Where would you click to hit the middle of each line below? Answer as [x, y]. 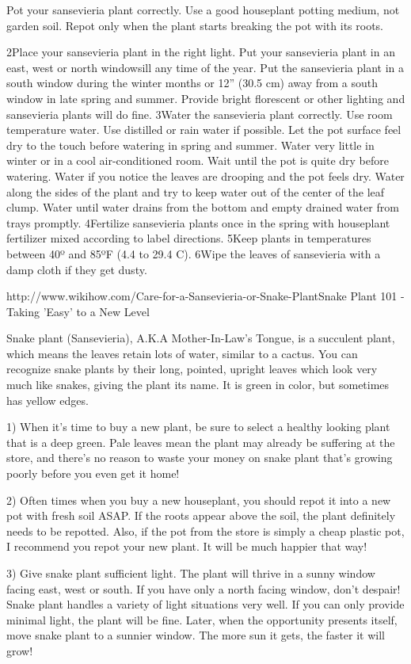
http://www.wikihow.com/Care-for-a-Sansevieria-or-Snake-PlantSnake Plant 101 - [205, 296]
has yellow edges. [48, 400]
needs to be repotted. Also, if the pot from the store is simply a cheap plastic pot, [205, 530]
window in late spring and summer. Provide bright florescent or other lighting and [206, 98]
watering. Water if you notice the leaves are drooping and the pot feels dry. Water [205, 176]
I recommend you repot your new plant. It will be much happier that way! [187, 546]
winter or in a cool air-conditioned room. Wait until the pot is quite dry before [198, 160]
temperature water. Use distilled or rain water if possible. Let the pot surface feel [204, 130]
